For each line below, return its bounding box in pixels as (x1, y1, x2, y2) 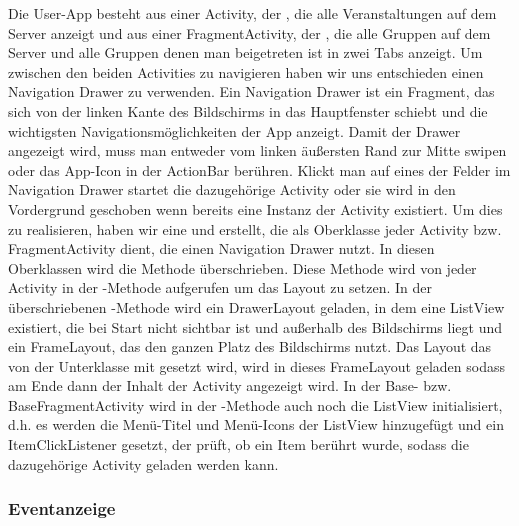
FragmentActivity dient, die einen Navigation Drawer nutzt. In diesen (8, 238, 435, 259)
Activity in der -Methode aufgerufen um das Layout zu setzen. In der (8, 277, 432, 298)
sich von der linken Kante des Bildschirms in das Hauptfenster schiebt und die (8, 100, 488, 121)
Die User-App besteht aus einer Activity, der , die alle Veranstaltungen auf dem (8, 3, 497, 23)
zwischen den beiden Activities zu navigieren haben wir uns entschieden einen (8, 61, 484, 82)
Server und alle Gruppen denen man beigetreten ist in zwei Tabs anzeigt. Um (8, 42, 483, 63)
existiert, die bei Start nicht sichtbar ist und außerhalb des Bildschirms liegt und (8, 316, 502, 337)
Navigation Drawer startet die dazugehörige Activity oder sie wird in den (8, 179, 456, 200)
